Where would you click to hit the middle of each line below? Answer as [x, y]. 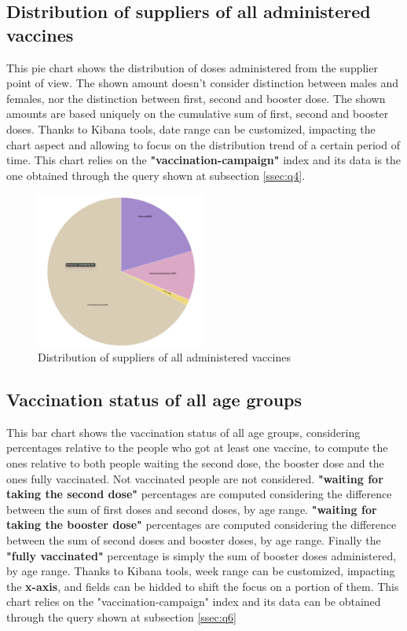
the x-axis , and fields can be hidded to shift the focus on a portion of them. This [203, 586]
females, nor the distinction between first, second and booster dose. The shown [196, 98]
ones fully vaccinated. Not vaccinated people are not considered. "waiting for [195, 478]
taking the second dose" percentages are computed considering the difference [199, 494]
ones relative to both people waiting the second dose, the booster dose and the [195, 463]
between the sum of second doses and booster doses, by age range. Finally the [194, 540]
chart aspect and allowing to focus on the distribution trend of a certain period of [203, 144]
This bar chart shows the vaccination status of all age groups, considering [183, 432]
